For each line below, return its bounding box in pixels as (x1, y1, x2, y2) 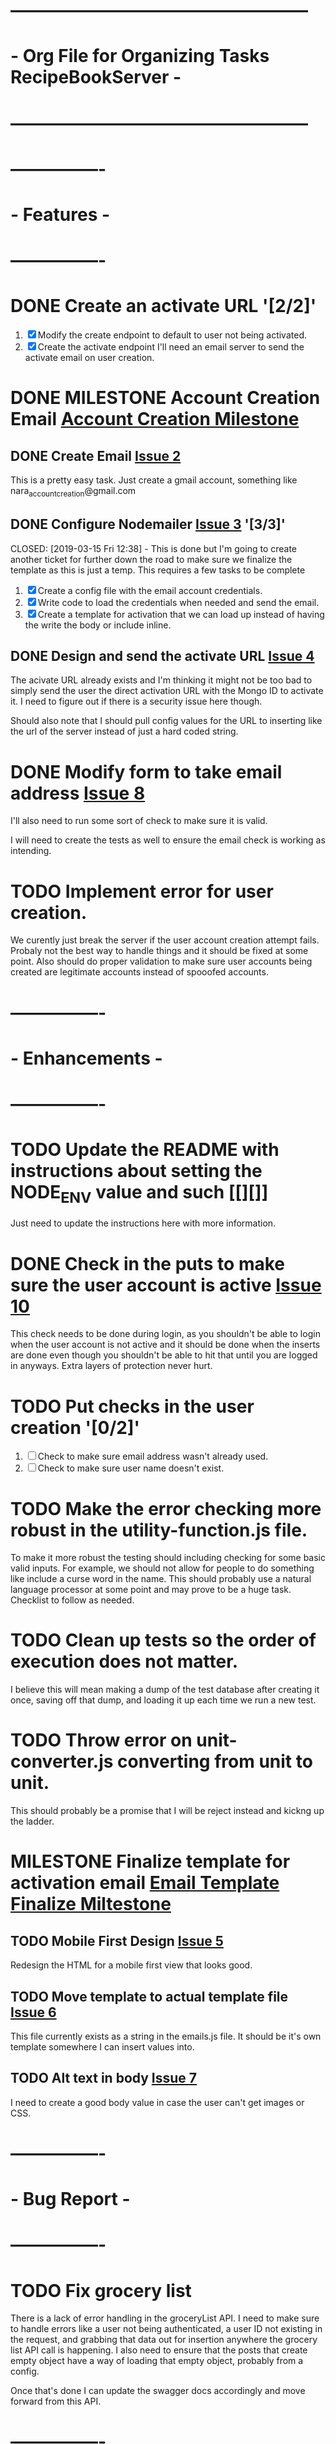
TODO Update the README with (10, 1139, 280, 1161)
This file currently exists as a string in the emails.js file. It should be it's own (10, 2030, 322, 2042)
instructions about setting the (10, 1160, 263, 1183)
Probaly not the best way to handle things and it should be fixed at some (10, 945, 309, 957)
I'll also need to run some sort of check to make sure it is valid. (10, 815, 268, 827)
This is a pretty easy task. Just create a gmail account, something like (10, 474, 298, 486)
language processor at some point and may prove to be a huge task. (10, 1584, 292, 1596)
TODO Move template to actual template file (10, 1988, 289, 2005)
